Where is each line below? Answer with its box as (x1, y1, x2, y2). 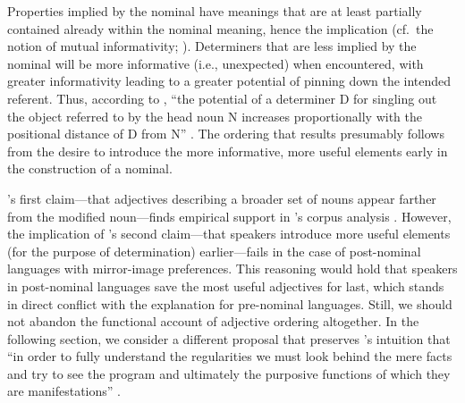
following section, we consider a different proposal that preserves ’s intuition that (7, 329, 451, 348)
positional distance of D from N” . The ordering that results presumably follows (7, 124, 444, 143)
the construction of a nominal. (7, 159, 173, 178)
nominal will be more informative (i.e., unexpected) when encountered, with (7, 54, 424, 72)
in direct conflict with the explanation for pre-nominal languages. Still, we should (7, 294, 452, 313)
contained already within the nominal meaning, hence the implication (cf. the (7, 19, 434, 38)
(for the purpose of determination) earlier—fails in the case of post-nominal (7, 241, 421, 260)
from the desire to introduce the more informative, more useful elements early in (7, 141, 448, 160)
